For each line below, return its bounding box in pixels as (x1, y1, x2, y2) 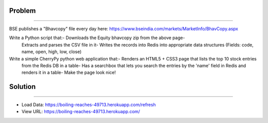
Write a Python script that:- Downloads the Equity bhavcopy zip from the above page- (9, 35, 185, 41)
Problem (9, 6, 36, 15)
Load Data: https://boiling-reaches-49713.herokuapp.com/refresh (21, 102, 156, 108)
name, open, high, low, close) (21, 49, 82, 55)
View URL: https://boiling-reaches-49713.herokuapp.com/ (21, 109, 140, 115)
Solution (9, 82, 36, 91)
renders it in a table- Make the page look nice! (21, 69, 116, 75)
